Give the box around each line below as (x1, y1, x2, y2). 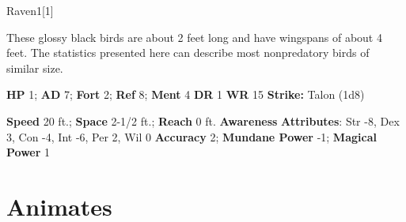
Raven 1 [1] (6, 2, 54, 18)
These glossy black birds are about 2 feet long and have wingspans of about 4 (6, 28, 382, 45)
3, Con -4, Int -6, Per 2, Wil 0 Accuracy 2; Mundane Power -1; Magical (6, 128, 377, 145)
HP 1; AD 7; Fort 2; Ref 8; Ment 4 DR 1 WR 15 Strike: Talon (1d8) (6, 86, 365, 103)
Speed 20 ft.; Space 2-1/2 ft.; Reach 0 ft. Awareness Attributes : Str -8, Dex (6, 112, 400, 129)
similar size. (6, 59, 63, 76)
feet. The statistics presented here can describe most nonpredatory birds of (6, 44, 370, 61)
